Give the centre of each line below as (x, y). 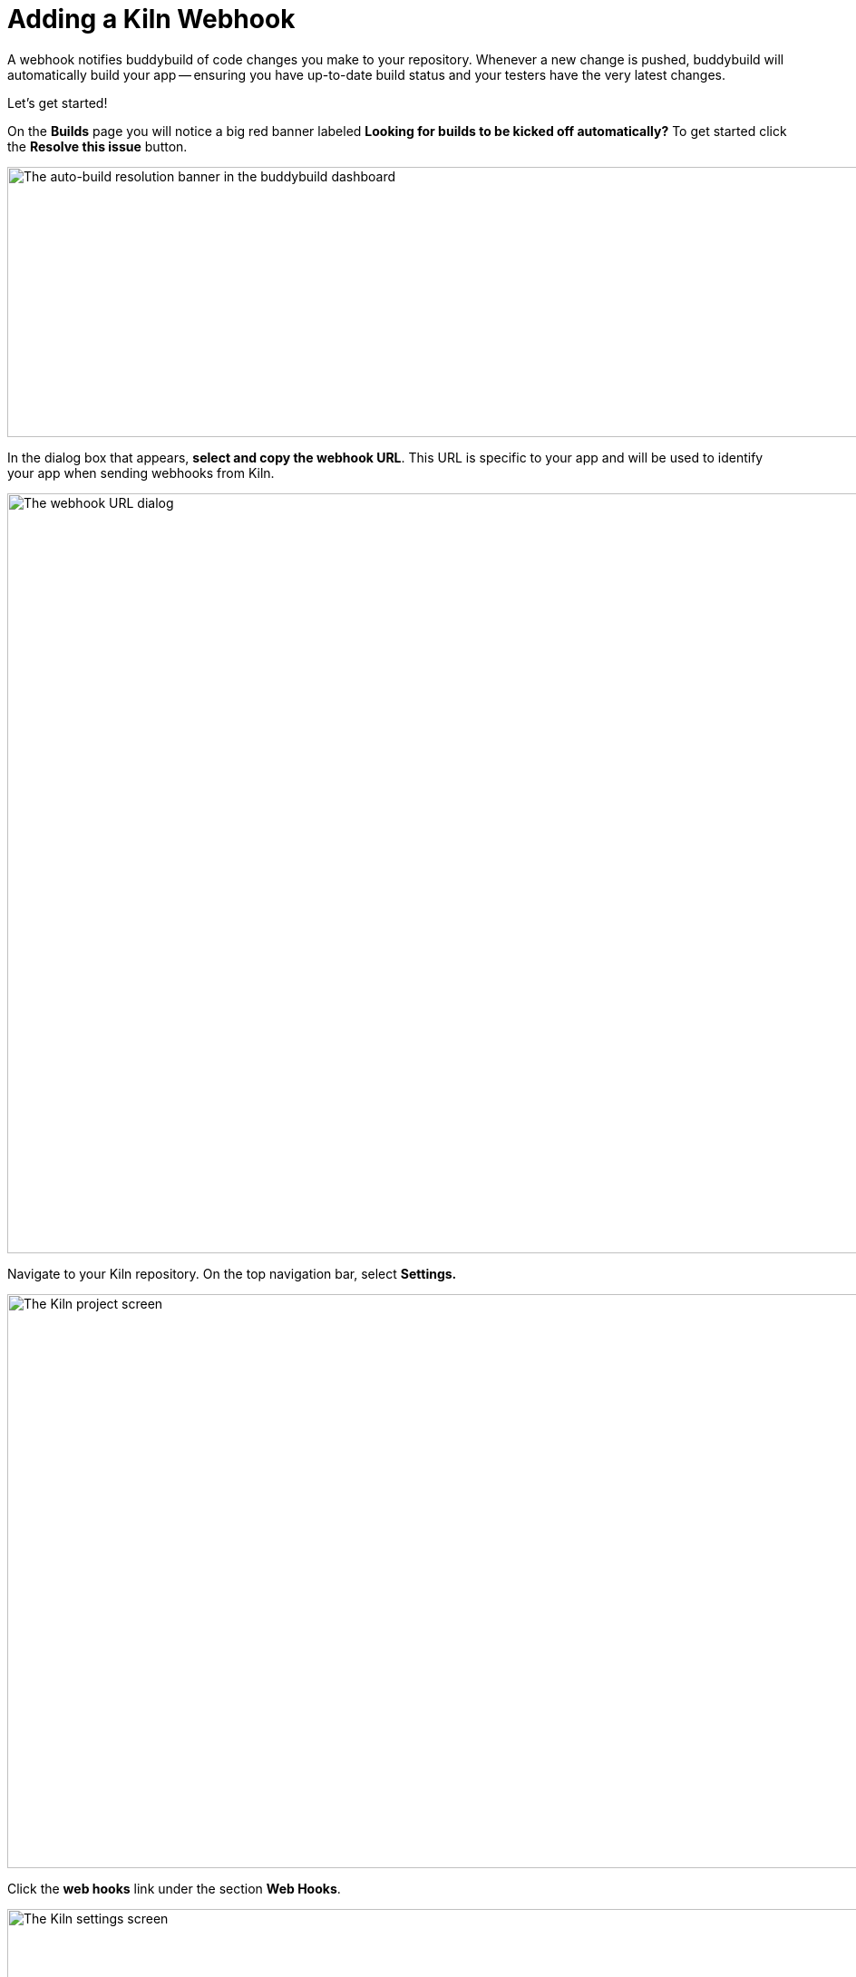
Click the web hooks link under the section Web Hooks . (174, 1888)
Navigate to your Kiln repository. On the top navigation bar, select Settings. (232, 1273)
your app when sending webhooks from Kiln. (141, 472)
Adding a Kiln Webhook (151, 19)
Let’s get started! (58, 102)
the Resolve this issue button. (97, 146)
